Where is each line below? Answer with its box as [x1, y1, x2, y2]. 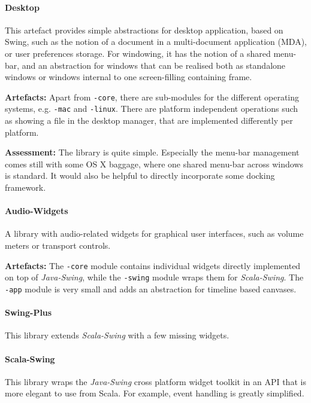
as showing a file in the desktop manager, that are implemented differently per [5, 114, 293, 127]
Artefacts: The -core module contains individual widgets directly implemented [5, 259, 301, 271]
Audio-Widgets [5, 204, 68, 217]
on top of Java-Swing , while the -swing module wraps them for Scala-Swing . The [5, 271, 304, 283]
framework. [5, 181, 46, 194]
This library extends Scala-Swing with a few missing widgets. [5, 329, 230, 341]
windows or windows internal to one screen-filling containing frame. [5, 71, 252, 83]
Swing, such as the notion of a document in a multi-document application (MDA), [5, 35, 307, 48]
